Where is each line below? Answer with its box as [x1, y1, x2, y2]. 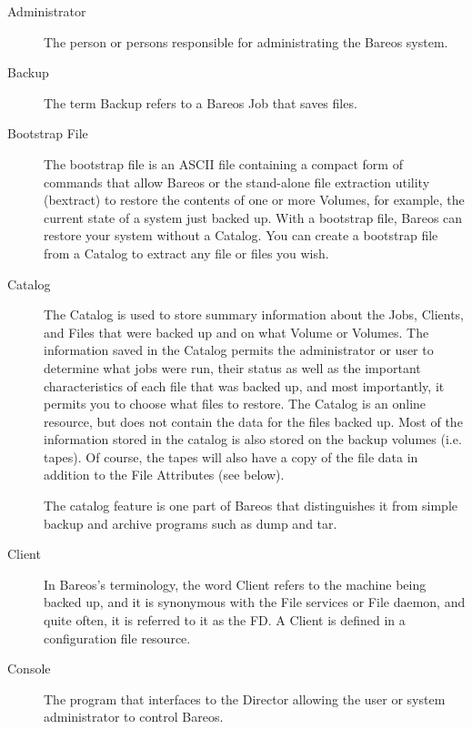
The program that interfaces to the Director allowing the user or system [44, 689, 446, 708]
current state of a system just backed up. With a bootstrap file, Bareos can [44, 208, 463, 227]
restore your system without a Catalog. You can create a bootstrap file [44, 226, 438, 245]
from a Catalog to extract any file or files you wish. [44, 243, 329, 262]
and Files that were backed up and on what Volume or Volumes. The [44, 322, 429, 341]
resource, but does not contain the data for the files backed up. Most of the [44, 411, 463, 430]
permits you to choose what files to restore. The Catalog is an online [44, 394, 427, 413]
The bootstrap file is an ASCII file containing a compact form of [44, 154, 403, 173]
